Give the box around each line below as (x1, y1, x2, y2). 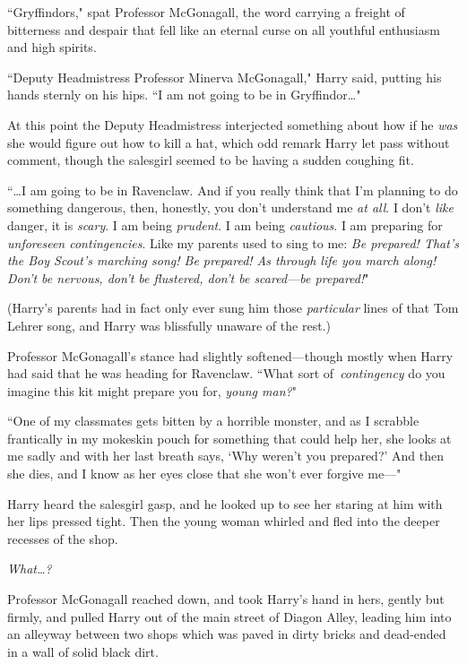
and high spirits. (7, 38, 97, 56)
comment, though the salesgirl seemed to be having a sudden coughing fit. (7, 151, 414, 169)
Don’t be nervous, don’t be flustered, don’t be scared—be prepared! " (7, 268, 369, 287)
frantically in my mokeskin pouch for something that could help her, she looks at (7, 428, 452, 447)
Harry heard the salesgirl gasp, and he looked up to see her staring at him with (7, 494, 443, 513)
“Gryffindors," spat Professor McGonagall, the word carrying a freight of (7, 3, 405, 21)
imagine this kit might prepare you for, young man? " (7, 381, 297, 400)
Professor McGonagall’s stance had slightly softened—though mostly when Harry (7, 346, 454, 365)
